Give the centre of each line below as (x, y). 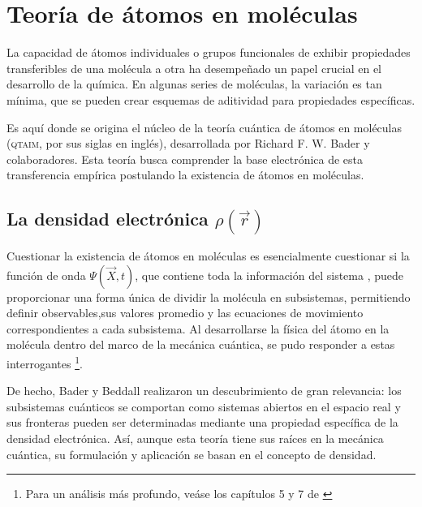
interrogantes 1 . (45, 362)
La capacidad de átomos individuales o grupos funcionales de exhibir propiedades (209, 52)
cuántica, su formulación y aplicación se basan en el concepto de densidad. (192, 454)
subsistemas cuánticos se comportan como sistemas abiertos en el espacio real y (204, 406)
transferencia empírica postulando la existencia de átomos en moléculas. (185, 175)
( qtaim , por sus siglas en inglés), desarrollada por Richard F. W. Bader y (188, 143)
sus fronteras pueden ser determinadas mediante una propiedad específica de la (202, 422)
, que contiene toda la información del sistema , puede (269, 275)
